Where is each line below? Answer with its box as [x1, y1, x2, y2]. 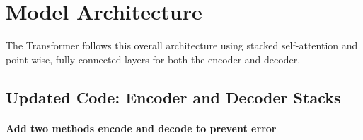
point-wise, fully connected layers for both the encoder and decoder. [6, 51, 301, 66]
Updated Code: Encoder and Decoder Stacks [6, 86, 341, 108]
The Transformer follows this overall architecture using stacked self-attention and [6, 38, 358, 53]
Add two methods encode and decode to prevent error [6, 120, 277, 135]
